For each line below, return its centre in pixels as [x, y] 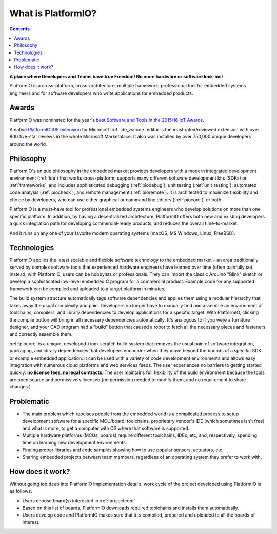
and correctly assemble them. [41, 334]
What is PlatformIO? [53, 13]
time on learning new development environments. [75, 442]
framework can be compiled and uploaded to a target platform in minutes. [87, 289]
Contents [20, 29]
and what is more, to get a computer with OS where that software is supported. [106, 428]
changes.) [20, 387]
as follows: [21, 491]
